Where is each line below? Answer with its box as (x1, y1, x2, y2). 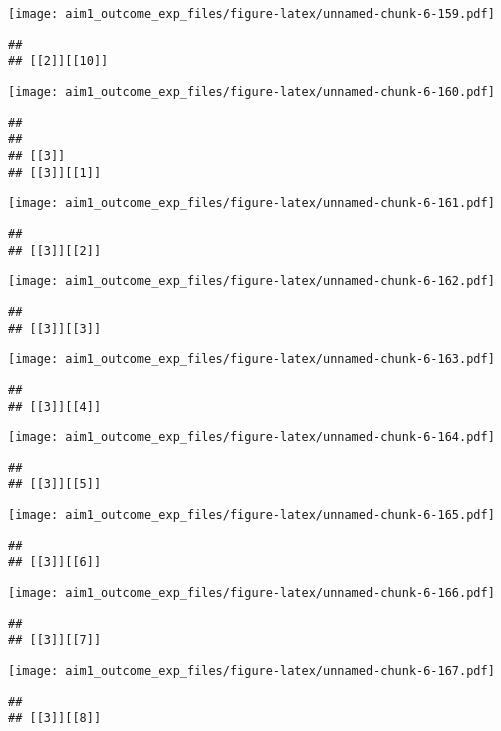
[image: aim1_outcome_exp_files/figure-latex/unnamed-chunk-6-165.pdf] (8, 508, 495, 523)
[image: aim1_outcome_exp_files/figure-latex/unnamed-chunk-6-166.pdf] (8, 586, 495, 601)
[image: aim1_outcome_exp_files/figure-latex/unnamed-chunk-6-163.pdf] (8, 352, 495, 367)
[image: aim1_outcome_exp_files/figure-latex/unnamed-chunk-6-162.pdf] (8, 274, 495, 289)
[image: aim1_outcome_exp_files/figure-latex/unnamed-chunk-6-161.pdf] (8, 196, 495, 211)
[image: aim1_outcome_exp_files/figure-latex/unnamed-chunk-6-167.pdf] (8, 664, 495, 679)
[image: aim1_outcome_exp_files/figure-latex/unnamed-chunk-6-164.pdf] (8, 430, 495, 445)
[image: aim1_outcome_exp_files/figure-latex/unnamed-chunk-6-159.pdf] (8, 7, 495, 21)
